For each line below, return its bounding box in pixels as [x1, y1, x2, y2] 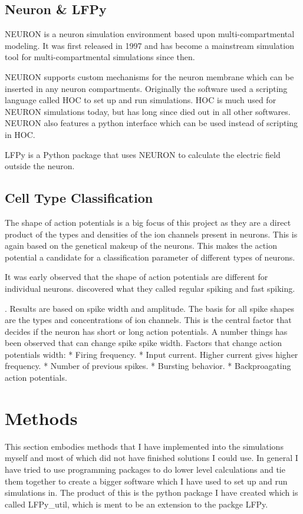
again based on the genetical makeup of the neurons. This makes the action [5, 239, 277, 252]
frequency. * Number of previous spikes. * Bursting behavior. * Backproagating [5, 360, 291, 372]
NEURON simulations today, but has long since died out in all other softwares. [5, 105, 291, 117]
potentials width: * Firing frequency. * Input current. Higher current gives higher [5, 348, 298, 360]
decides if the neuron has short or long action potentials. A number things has [5, 325, 288, 337]
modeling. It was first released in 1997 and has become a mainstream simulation [5, 39, 294, 51]
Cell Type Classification [5, 189, 153, 207]
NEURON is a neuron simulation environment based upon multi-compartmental [5, 28, 295, 40]
